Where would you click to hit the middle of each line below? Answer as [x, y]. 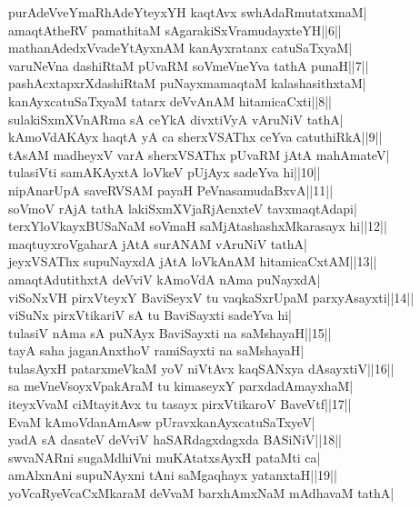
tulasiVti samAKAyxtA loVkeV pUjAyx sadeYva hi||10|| [165, 172]
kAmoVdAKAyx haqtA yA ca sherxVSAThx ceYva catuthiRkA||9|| [195, 137]
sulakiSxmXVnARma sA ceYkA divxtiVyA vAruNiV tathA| [176, 119]
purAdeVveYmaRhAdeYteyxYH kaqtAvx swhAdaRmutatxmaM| [188, 12]
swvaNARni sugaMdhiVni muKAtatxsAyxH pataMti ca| [165, 457]
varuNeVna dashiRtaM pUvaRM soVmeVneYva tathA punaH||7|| [189, 65]
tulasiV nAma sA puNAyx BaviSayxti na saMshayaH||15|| [170, 332]
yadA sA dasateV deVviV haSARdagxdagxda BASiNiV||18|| [175, 439]
